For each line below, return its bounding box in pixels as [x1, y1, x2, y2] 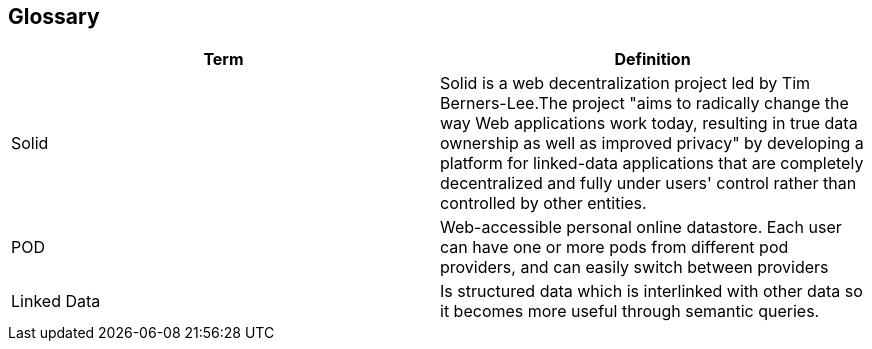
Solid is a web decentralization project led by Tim [440, 73, 811, 94]
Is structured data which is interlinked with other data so [440, 281, 863, 302]
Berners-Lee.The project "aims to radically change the [440, 93, 849, 114]
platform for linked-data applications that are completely [440, 153, 864, 174]
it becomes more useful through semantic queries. [440, 301, 820, 322]
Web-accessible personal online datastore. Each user [440, 217, 842, 238]
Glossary [8, 4, 100, 29]
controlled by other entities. [440, 193, 647, 214]
